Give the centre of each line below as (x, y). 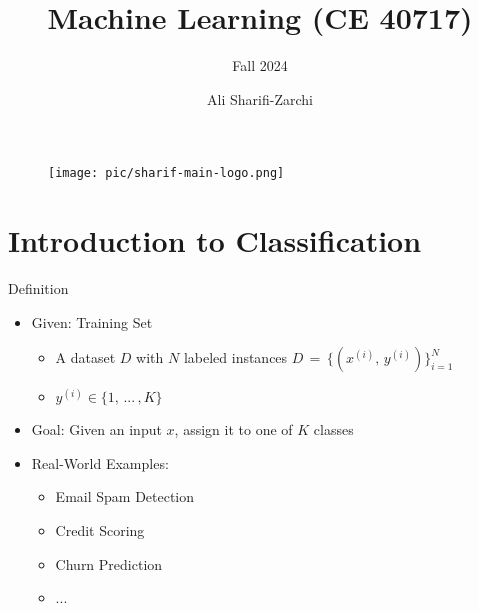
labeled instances (235, 357)
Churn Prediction (109, 563)
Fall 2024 (260, 65)
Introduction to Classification (215, 240)
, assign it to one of (233, 429)
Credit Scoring (100, 530)
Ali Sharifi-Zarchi (260, 98)
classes (333, 429)
